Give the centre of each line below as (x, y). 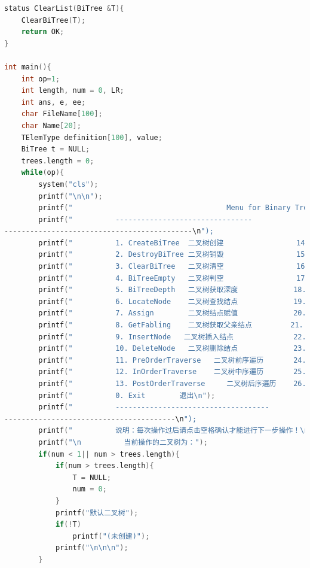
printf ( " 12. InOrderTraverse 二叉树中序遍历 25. (172, 372)
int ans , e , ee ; (53, 102)
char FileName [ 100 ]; (62, 114)
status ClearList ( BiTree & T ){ (64, 8)
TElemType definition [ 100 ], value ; (92, 137)
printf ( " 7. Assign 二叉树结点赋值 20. (172, 313)
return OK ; (43, 32)
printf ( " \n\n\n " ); (92, 548)
